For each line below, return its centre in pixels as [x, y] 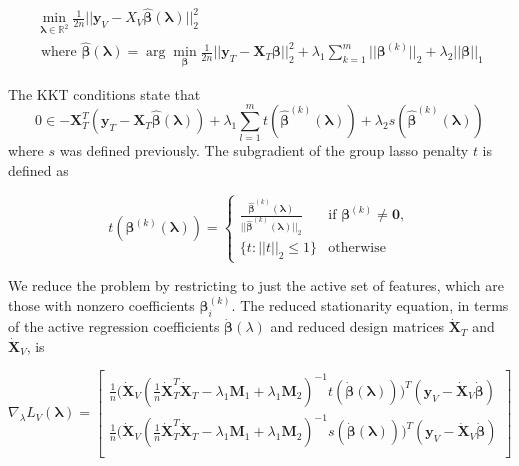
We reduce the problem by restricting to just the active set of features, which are [256, 285]
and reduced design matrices [357, 326]
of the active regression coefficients [114, 326]
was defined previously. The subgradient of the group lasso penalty [264, 150]
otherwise [357, 248]
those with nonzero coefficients [101, 305]
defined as [38, 170]
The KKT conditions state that [104, 93]
